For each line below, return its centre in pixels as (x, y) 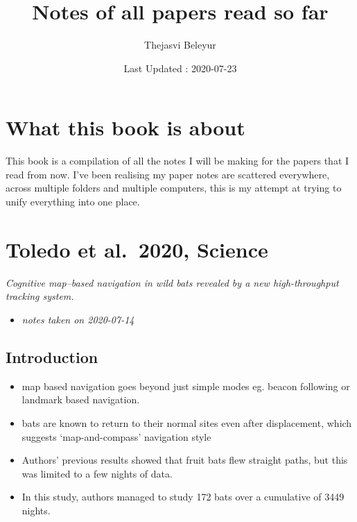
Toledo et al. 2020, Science (137, 249)
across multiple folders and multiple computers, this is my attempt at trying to (174, 188)
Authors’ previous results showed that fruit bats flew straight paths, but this (185, 460)
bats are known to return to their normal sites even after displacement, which (187, 422)
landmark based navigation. (81, 399)
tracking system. (40, 296)
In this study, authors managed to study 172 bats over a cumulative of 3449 (183, 497)
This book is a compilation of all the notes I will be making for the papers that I (177, 161)
